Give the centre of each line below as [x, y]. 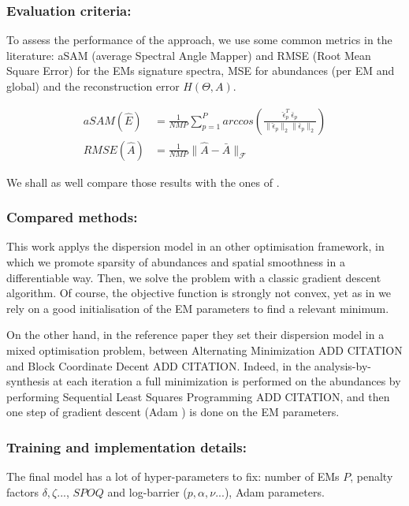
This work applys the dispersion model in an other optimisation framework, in [195, 246]
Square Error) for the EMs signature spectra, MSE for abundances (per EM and [201, 71]
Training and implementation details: [126, 446]
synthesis [28, 381]
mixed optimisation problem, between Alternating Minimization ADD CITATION [204, 350]
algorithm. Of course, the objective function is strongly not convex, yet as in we [199, 293]
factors [22, 491]
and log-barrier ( [147, 491]
